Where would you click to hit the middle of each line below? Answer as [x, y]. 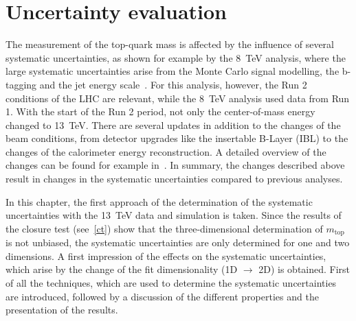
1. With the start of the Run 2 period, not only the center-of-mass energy [160, 111]
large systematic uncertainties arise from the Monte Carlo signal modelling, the [173, 71]
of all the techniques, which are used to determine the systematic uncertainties [171, 283]
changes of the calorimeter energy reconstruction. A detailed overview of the [166, 151]
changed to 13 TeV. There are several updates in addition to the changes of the [173, 124]
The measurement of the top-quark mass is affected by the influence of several [170, 44]
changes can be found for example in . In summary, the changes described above [175, 165]
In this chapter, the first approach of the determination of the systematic [159, 201]
